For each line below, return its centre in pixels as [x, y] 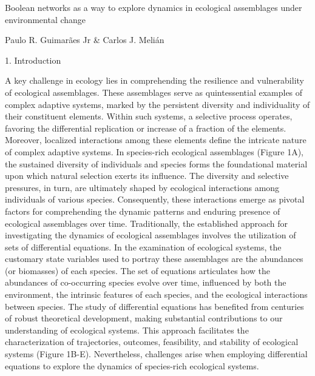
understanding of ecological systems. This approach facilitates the [127, 330]
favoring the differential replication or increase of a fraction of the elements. [146, 128]
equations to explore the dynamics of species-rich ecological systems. [132, 365]
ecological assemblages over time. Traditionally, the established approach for [147, 223]
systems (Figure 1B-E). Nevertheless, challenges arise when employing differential [156, 354]
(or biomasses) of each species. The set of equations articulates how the [137, 270]
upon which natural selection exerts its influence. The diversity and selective [147, 176]
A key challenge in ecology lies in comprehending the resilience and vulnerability [154, 80]
